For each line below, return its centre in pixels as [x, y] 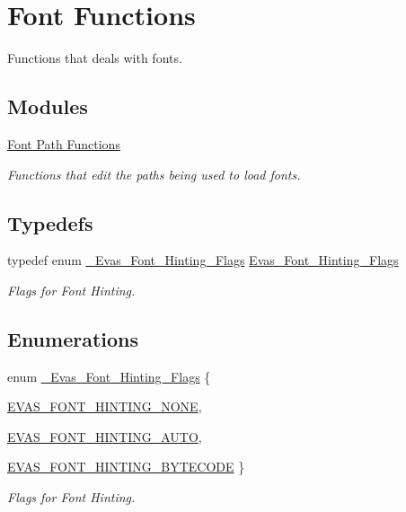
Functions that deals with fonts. [95, 58]
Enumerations [73, 338]
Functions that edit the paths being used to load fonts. [154, 174]
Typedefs [50, 222]
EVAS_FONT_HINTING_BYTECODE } [126, 467]
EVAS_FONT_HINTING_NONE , [105, 406]
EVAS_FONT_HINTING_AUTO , [105, 436]
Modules [48, 106]
